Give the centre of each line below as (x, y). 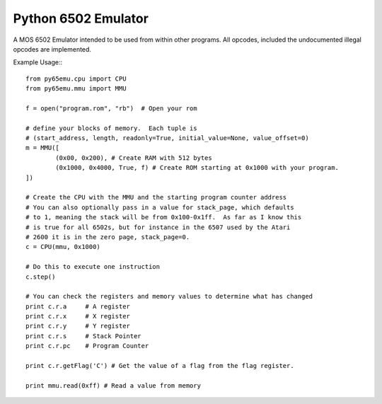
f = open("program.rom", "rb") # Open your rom (111, 108)
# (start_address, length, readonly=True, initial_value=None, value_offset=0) (167, 138)
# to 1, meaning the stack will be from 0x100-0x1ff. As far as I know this (164, 217)
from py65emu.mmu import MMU (76, 89)
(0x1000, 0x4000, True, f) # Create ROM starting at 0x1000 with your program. (197, 168)
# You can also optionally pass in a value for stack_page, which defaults (160, 207)
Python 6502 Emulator (81, 18)
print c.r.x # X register (78, 316)
